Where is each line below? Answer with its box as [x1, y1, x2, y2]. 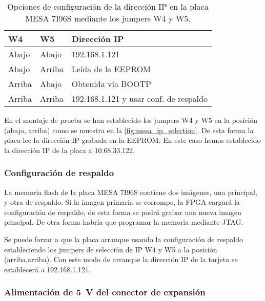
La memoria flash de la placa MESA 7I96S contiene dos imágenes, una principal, [4, 186, 257, 197]
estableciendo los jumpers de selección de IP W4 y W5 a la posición [4, 244, 217, 254]
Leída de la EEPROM [71, 63, 151, 75]
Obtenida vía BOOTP [71, 78, 151, 90]
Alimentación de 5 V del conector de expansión [4, 286, 206, 298]
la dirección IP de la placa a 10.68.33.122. [4, 144, 135, 155]
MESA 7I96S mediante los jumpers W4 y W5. [25, 12, 191, 24]
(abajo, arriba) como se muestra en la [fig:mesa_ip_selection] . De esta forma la [4, 124, 254, 135]
